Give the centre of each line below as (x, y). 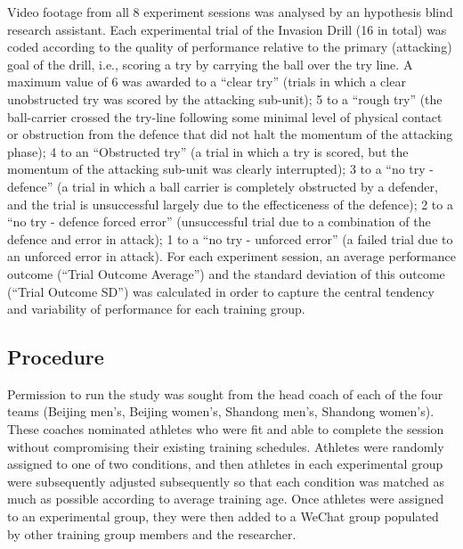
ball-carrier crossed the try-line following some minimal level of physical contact (225, 116)
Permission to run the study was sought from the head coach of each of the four (225, 393)
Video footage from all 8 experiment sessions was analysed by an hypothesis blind (230, 12)
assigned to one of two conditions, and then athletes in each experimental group (225, 464)
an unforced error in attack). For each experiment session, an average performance (231, 256)
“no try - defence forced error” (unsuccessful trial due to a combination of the (219, 221)
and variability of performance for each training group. (156, 309)
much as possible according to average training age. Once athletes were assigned (226, 499)
